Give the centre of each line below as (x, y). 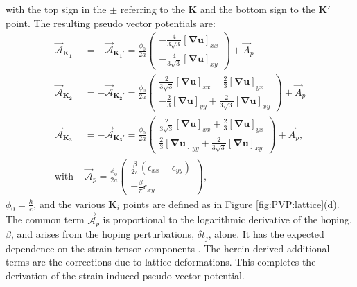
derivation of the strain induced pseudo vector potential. (125, 275)
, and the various (69, 203)
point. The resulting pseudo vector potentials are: (111, 23)
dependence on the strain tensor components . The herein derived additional (168, 248)
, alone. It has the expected (266, 234)
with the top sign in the (56, 9)
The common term (45, 219)
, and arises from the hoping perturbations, (103, 234)
